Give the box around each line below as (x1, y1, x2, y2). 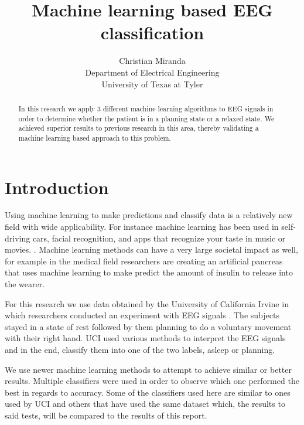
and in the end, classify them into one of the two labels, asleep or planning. (5, 343, 275, 355)
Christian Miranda (119, 55, 186, 67)
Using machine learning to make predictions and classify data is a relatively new (5, 209, 293, 221)
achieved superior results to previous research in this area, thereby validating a (18, 123, 259, 133)
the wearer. (5, 278, 45, 290)
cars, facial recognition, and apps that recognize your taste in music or (32, 232, 286, 244)
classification (100, 21, 204, 45)
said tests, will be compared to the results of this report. (5, 409, 207, 421)
